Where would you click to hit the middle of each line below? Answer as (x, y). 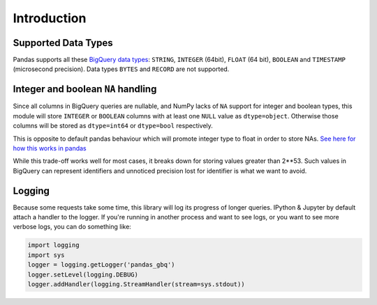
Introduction (50, 18)
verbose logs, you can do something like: (72, 227)
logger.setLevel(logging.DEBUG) (83, 274)
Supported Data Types (63, 43)
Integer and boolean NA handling (85, 89)
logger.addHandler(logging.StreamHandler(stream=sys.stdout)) (136, 284)
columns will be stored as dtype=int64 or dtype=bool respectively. (113, 126)
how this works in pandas (50, 148)
